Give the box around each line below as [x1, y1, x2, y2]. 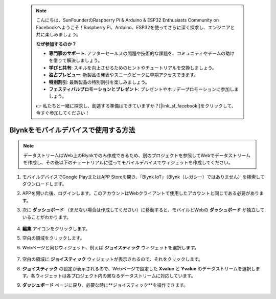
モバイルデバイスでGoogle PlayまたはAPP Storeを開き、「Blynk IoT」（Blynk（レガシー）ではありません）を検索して [22, 174, 265, 180]
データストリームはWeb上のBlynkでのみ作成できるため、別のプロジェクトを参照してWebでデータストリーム [23, 152, 250, 158]
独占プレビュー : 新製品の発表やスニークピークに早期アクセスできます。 [49, 72, 199, 78]
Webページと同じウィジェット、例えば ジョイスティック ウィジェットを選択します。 [22, 244, 199, 250]
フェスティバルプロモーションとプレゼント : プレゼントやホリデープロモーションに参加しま [49, 86, 239, 92]
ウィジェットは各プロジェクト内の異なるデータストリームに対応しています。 [35, 272, 196, 279]
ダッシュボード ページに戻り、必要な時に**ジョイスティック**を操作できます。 [22, 282, 189, 288]
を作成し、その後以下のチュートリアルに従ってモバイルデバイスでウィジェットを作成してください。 [23, 159, 233, 166]
